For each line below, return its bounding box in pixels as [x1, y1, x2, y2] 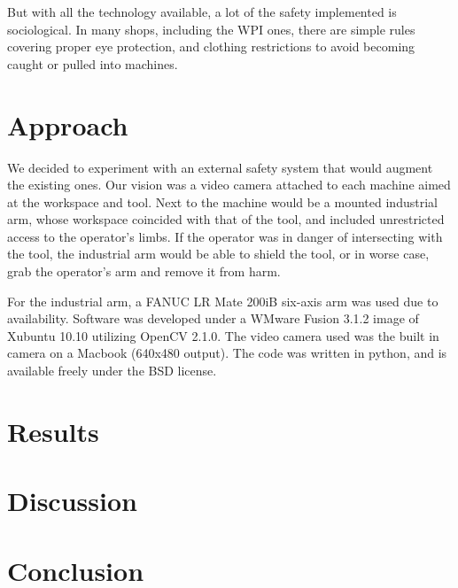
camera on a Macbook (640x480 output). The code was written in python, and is [7, 344, 447, 362]
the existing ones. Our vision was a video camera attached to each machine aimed [7, 175, 451, 194]
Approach [7, 106, 128, 143]
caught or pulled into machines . [7, 54, 178, 73]
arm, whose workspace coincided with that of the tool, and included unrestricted [7, 210, 445, 228]
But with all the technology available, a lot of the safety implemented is [7, 3, 397, 20]
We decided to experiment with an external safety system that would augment [7, 158, 433, 176]
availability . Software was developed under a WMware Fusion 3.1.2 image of [7, 309, 419, 328]
